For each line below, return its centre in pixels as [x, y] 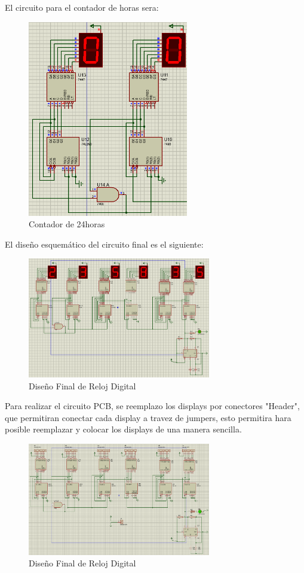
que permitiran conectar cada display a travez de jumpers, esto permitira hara [148, 417]
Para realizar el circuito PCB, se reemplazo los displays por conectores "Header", [152, 406]
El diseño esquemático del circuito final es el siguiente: [104, 244]
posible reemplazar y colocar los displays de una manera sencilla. [123, 429]
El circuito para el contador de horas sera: [82, 7]
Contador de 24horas [67, 224]
